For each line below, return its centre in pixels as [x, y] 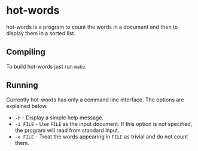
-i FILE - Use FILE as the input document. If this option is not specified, [103, 124]
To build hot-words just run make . [46, 66]
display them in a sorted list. [41, 33]
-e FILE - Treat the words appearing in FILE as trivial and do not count [101, 136]
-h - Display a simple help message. [59, 118]
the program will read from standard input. [67, 130]
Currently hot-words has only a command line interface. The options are [95, 100]
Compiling [26, 52]
